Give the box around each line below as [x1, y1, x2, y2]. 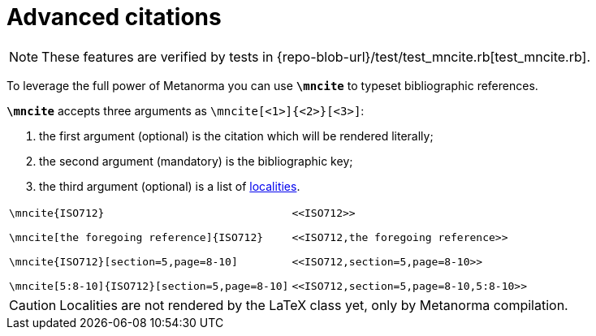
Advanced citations [6, 3, 222, 31]
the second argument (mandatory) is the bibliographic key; [39, 153, 353, 168]
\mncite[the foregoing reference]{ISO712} [9, 230, 264, 243]
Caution [9, 296, 57, 313]
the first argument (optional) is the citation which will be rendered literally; [39, 128, 434, 143]
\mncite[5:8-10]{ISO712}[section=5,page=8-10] [9, 279, 289, 292]
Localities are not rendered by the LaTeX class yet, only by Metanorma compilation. [59, 296, 568, 313]
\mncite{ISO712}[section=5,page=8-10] [9, 255, 238, 268]
